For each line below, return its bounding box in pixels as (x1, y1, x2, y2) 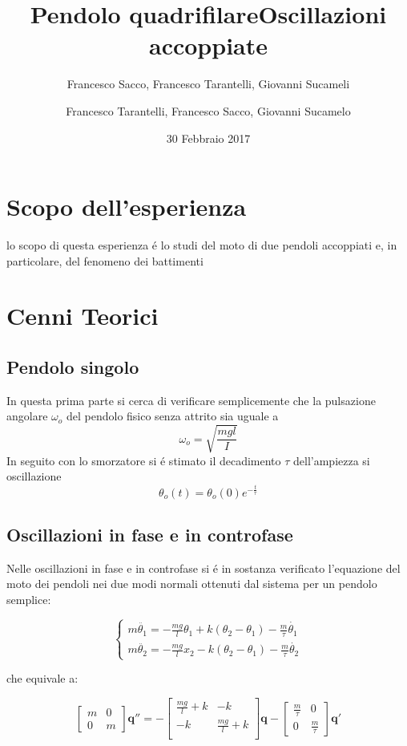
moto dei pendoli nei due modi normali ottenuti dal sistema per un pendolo (6, 575, 377, 592)
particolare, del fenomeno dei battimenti (6, 252, 203, 269)
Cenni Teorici (6, 299, 159, 332)
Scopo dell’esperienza (6, 190, 247, 223)
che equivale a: (6, 670, 79, 687)
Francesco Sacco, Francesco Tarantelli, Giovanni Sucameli (66, 75, 350, 92)
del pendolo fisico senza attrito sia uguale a (66, 407, 279, 424)
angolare (6, 407, 48, 424)
